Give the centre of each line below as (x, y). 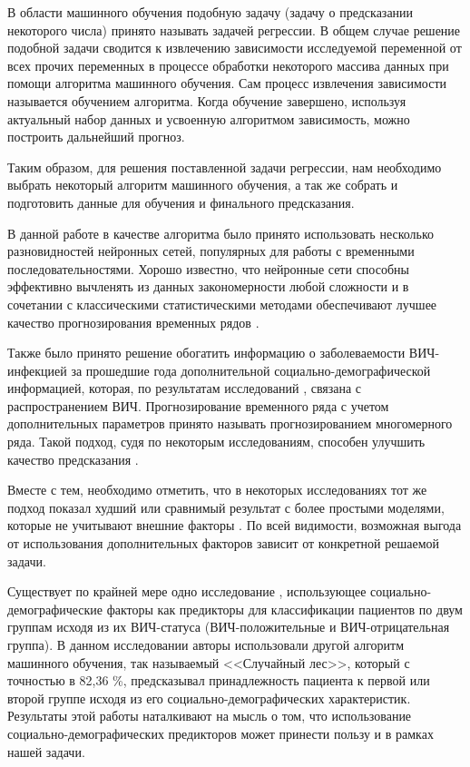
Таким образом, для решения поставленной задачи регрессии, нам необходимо (225, 167)
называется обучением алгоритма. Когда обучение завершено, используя (207, 100)
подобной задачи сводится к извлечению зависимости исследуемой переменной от (235, 48)
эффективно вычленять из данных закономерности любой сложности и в (208, 286)
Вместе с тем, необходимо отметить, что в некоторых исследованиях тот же (217, 490)
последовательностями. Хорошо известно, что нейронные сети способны (208, 268)
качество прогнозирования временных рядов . (133, 322)
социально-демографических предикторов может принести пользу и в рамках (220, 733)
